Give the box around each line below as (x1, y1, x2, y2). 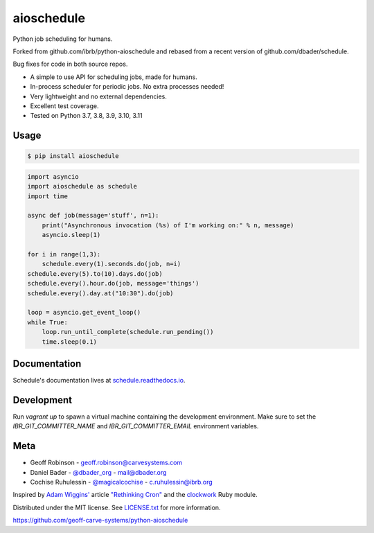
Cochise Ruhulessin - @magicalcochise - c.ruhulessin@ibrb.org (30, 478, 213, 486)
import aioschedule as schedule (27, 182, 138, 191)
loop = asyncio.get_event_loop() (27, 308, 141, 317)
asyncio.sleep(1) (42, 231, 101, 239)
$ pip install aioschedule (27, 152, 119, 160)
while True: (27, 318, 69, 326)
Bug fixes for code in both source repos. (12, 60, 128, 69)
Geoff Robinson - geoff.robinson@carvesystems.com (30, 458, 183, 467)
